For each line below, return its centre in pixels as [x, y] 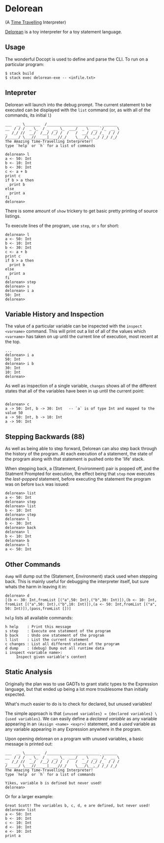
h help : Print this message [38, 627]
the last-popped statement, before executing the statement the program [78, 479]
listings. [13, 216]
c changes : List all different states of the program [62, 644]
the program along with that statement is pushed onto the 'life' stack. [75, 459]
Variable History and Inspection [55, 314]
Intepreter [21, 93]
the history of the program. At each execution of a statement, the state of [79, 454]
